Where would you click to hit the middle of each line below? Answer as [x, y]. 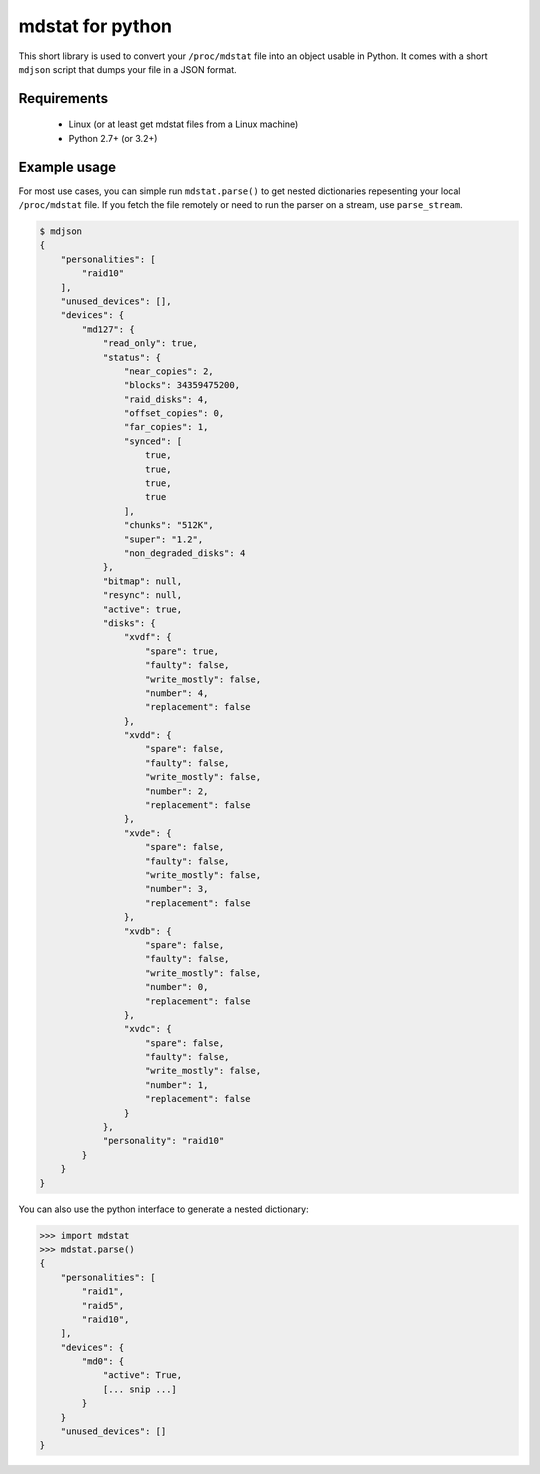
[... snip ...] [139, 1389]
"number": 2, [177, 791]
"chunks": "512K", [168, 525]
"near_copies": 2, [168, 371]
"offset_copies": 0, [174, 413]
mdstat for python [95, 26]
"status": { [132, 357]
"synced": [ [153, 441]
